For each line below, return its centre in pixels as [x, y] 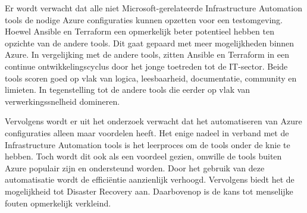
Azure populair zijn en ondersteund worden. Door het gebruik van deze [135, 167]
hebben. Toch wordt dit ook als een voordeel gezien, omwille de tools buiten [143, 156]
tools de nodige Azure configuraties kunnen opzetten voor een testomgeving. [144, 19]
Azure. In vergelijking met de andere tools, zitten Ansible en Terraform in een [147, 54]
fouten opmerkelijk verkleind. [58, 203]
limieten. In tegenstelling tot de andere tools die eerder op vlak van [128, 90]
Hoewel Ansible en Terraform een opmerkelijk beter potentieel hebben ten [140, 31]
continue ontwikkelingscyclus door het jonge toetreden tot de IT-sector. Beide [146, 66]
